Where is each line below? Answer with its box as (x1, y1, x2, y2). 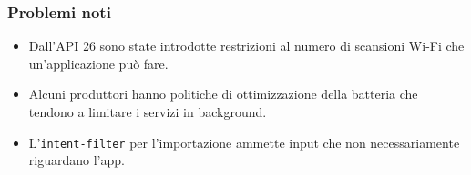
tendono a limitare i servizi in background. (28, 102, 267, 121)
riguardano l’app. (28, 151, 125, 170)
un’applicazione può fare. (28, 53, 169, 73)
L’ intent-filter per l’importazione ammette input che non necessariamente (28, 132, 460, 151)
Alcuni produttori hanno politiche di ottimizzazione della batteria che (28, 84, 418, 103)
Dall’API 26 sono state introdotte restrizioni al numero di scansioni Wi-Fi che (28, 36, 465, 55)
